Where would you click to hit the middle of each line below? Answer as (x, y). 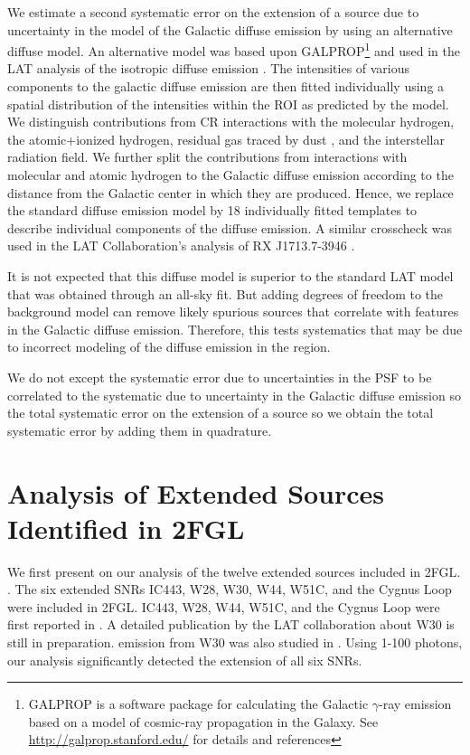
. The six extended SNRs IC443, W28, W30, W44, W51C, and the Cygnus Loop (230, 589)
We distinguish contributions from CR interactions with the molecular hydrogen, (231, 122)
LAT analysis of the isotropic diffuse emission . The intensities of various (209, 68)
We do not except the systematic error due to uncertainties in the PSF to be (220, 377)
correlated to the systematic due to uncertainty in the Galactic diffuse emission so (234, 395)
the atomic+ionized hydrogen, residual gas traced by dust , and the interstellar (226, 139)
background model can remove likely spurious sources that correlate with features (233, 311)
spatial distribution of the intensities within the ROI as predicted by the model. (228, 104)
